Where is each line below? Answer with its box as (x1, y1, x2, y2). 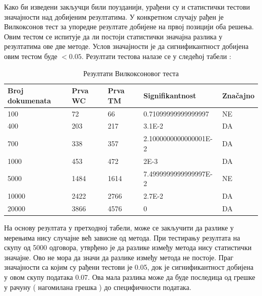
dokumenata (8, 95, 51, 105)
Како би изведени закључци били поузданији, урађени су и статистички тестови (4, 2, 250, 12)
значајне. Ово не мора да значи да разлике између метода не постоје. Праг (4, 252, 233, 262)
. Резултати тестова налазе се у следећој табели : (81, 50, 231, 61)
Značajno (222, 90, 254, 100)
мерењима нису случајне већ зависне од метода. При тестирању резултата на (4, 232, 240, 243)
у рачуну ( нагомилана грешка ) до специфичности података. (4, 281, 191, 292)
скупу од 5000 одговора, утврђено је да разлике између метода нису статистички (4, 242, 252, 253)
